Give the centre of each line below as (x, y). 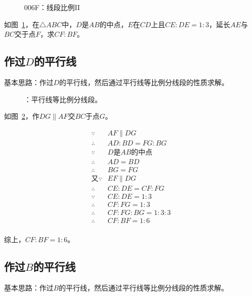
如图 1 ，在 (22, 24)
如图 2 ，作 (22, 116)
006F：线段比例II (52, 7)
